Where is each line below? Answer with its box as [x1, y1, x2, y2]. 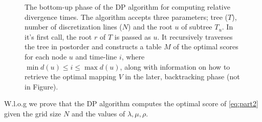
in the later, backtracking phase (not [125, 71, 240, 82]
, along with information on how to [120, 61, 230, 72]
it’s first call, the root [25, 31, 92, 42]
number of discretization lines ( [25, 21, 122, 32]
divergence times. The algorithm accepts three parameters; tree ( [25, 11, 228, 22]
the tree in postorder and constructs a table [25, 41, 162, 52]
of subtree [181, 21, 212, 32]
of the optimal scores [173, 41, 238, 52]
